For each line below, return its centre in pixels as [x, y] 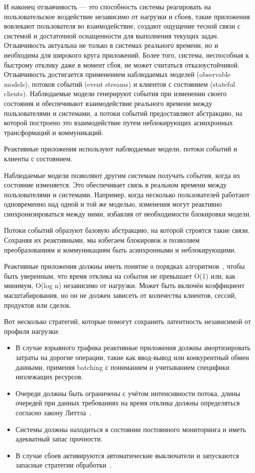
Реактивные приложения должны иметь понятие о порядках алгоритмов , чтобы [125, 266]
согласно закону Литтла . [53, 412]
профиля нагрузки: [32, 331]
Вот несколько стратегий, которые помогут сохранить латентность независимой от [127, 321]
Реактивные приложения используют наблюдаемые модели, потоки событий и [121, 149]
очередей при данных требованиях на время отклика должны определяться [128, 403]
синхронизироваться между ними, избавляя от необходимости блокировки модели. [128, 213]
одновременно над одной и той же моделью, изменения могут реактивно [113, 204]
